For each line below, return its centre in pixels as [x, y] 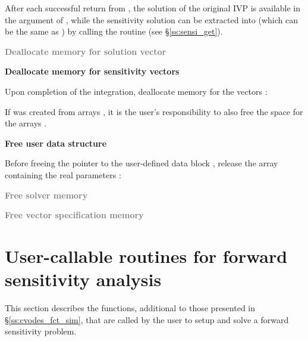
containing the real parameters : [63, 174]
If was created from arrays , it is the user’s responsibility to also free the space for [154, 111]
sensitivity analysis [83, 279]
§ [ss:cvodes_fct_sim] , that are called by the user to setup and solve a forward [147, 319]
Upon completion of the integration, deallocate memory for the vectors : [136, 91]
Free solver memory [46, 195]
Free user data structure [56, 143]
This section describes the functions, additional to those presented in [130, 308]
